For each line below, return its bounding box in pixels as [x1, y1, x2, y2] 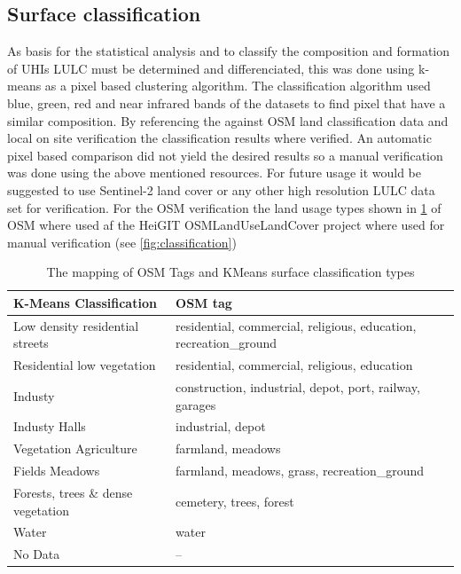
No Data [13, 545, 60, 563]
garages [176, 395, 216, 413]
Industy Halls [13, 417, 86, 436]
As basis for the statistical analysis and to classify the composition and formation [7, 42, 450, 60]
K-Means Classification [13, 293, 157, 311]
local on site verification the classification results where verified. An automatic [7, 129, 432, 147]
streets [13, 334, 49, 352]
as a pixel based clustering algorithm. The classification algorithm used [44, 76, 431, 95]
